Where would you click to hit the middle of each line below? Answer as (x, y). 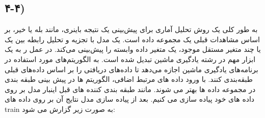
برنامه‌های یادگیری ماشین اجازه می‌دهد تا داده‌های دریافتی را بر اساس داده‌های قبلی (131, 69)
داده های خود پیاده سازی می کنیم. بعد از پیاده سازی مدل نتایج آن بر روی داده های (130, 99)
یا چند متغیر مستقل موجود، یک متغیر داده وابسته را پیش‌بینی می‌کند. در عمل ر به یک (133, 49)
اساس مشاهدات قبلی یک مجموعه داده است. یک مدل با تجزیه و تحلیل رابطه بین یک (132, 39)
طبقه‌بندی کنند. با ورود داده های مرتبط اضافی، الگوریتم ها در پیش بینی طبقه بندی (129, 79)
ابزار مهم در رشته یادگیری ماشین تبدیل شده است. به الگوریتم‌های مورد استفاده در (130, 59)
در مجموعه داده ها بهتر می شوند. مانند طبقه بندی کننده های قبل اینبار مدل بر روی (130, 89)
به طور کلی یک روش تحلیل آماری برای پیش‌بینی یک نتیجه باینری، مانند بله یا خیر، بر (131, 29)
